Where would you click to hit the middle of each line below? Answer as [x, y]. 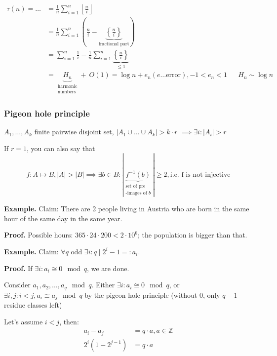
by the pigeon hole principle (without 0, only [152, 295]
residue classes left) [33, 305]
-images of [136, 193]
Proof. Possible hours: [39, 235]
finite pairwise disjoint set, [74, 132]
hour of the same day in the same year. [63, 218]
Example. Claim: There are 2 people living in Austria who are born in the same [127, 209]
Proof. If [18, 268]
